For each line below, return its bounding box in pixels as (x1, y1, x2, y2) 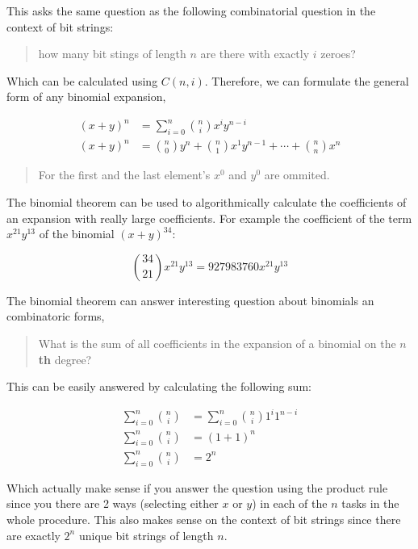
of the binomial (39, 225, 115, 242)
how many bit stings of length (38, 45, 186, 62)
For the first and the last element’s (38, 166, 211, 183)
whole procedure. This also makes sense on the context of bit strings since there (6, 510, 401, 527)
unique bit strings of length (78, 526, 214, 543)
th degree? (38, 350, 92, 367)
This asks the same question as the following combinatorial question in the (6, 2, 376, 19)
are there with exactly (200, 45, 310, 62)
